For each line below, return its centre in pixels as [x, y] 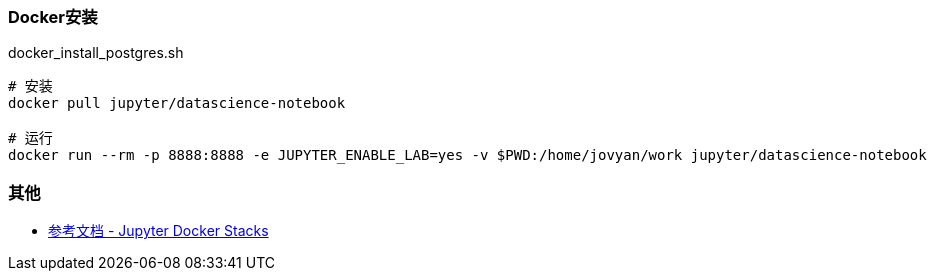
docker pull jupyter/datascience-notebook [177, 103]
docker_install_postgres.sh [96, 53]
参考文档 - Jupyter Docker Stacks [158, 231]
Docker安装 [53, 17]
